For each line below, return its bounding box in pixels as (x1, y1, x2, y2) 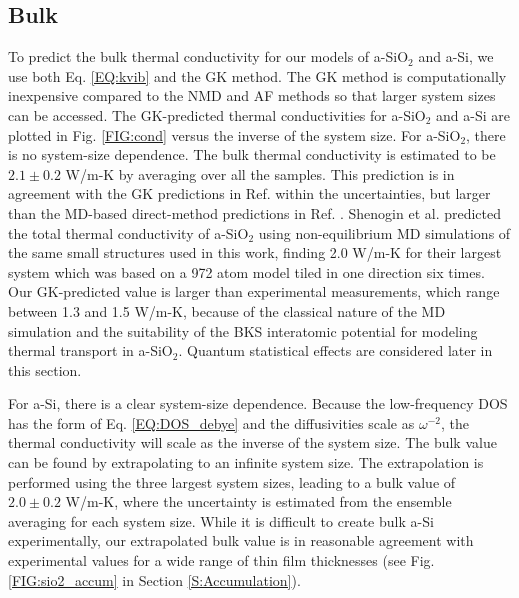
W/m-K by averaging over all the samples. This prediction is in (65, 163, 455, 184)
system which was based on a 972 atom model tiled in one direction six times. (8, 261, 485, 282)
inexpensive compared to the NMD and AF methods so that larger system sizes (8, 85, 496, 106)
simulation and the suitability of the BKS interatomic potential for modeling (8, 320, 478, 341)
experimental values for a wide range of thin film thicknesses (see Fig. (8, 550, 435, 571)
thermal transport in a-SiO (8, 340, 173, 361)
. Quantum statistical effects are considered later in (178, 340, 493, 361)
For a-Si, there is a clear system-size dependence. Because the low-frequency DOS (8, 393, 508, 414)
